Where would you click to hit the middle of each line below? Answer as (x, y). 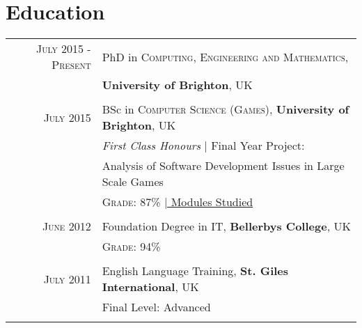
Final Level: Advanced (156, 307)
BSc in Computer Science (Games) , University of (226, 109)
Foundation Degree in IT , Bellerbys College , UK (226, 226)
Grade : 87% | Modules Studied (178, 202)
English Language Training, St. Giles (195, 271)
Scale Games (133, 182)
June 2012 (67, 226)
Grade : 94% (131, 247)
